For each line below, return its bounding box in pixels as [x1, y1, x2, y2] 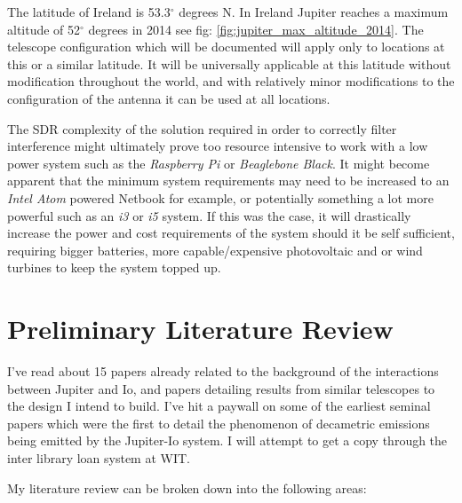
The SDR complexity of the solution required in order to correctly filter [7, 119, 397, 138]
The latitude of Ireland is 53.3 [7, 3, 171, 20]
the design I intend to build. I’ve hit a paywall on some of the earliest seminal [7, 397, 431, 415]
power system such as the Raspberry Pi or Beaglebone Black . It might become [7, 153, 430, 172]
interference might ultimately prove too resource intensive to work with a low [7, 137, 428, 155]
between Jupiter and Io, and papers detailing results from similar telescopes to [7, 379, 435, 397]
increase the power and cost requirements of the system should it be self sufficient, [7, 224, 455, 242]
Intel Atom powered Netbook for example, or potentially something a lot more [7, 188, 434, 207]
